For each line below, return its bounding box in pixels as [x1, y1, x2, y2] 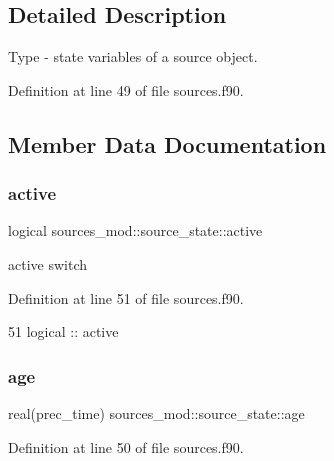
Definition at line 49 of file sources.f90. [8, 79, 244, 100]
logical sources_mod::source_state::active [8, 220, 263, 241]
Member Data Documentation [8, 128, 327, 159]
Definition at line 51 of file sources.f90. [8, 287, 244, 308]
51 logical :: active [8, 321, 119, 342]
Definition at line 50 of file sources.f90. [8, 436, 244, 457]
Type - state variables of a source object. [8, 46, 258, 67]
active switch [8, 253, 88, 274]
